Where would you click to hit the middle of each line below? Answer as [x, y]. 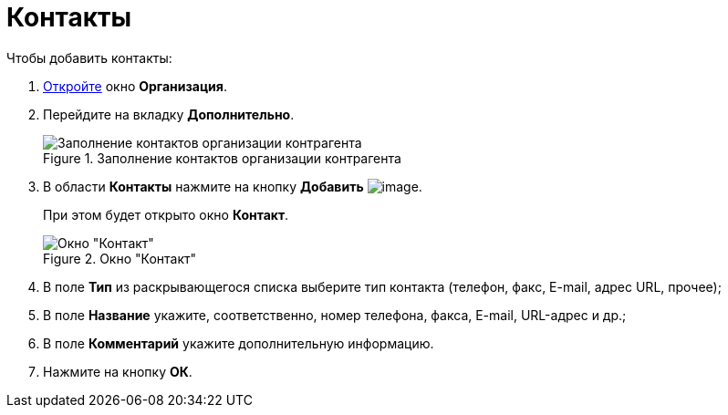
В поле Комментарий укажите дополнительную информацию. [239, 343]
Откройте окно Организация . [135, 86]
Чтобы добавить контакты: [89, 57]
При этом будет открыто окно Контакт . [166, 214]
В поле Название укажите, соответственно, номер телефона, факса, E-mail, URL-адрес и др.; [335, 315]
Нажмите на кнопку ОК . [118, 371]
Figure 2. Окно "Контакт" [120, 258]
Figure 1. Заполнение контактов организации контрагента [222, 158]
